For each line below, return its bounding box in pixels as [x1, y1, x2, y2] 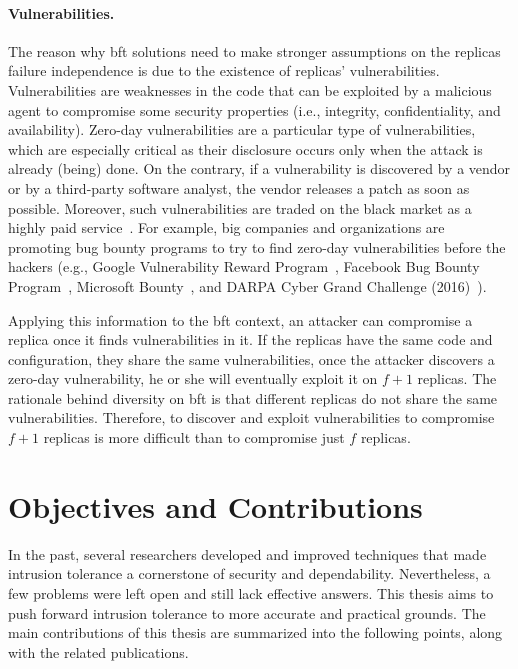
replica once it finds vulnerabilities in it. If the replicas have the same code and [8, 329, 493, 350]
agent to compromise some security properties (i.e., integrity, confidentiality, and [8, 99, 501, 120]
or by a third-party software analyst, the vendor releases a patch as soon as [8, 177, 470, 198]
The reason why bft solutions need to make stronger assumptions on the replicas [8, 40, 501, 61]
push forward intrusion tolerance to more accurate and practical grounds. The [8, 602, 486, 623]
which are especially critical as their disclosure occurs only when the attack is [8, 138, 483, 159]
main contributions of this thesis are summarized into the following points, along [8, 622, 503, 643]
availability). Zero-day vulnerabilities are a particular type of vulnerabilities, [8, 119, 476, 140]
